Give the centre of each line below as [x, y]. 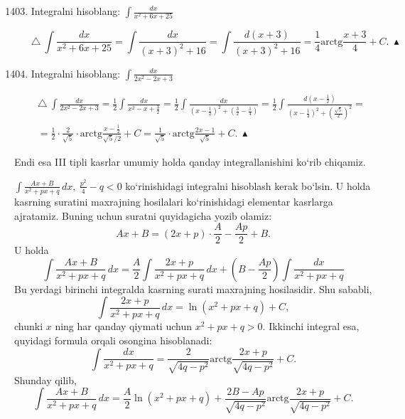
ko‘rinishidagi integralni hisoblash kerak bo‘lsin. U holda [248, 185]
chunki [29, 326]
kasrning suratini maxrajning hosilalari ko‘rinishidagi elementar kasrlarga [174, 201]
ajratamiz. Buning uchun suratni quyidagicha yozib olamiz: [143, 215]
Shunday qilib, [45, 380]
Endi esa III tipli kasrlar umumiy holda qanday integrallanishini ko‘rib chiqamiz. [190, 162]
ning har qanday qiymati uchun [123, 326]
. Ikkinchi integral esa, [311, 326]
